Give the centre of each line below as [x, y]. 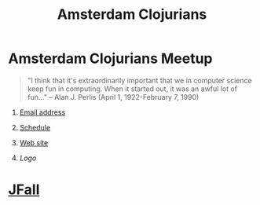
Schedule [35, 127]
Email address [42, 112]
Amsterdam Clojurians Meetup [111, 59]
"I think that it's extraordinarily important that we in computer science [140, 80]
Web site [34, 142]
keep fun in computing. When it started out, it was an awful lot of [132, 89]
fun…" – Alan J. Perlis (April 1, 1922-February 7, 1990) [113, 97]
